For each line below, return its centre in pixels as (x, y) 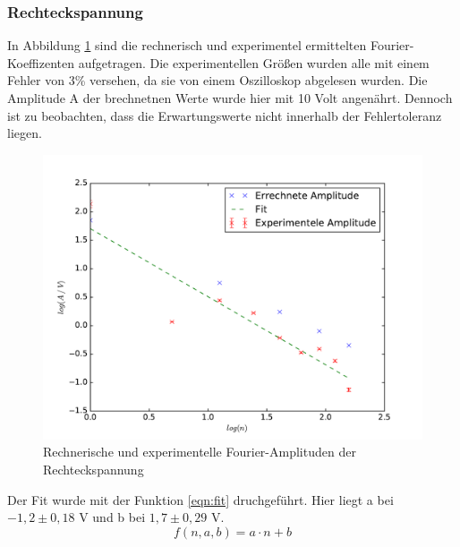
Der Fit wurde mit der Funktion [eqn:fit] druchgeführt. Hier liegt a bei (200, 499)
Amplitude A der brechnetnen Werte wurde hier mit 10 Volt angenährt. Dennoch (230, 98)
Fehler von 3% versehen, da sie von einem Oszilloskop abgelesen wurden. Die (217, 80)
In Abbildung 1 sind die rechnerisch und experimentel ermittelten (187, 45)
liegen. (25, 133)
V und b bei (112, 517)
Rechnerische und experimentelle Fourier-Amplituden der (200, 452)
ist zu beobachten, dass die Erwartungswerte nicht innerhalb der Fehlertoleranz (225, 115)
